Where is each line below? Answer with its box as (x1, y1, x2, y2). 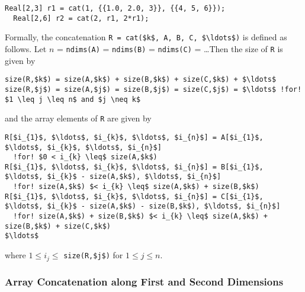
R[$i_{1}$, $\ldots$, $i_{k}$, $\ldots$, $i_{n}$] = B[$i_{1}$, (5, 162, 264, 171)
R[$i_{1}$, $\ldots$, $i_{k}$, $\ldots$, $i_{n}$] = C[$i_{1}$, (5, 192, 264, 201)
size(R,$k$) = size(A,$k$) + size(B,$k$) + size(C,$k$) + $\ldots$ (5, 75, 277, 84)
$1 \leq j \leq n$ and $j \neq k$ (5, 95, 141, 104)
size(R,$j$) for (63, 249, 123, 261)
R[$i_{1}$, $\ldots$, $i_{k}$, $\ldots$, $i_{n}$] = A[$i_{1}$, (5, 133, 264, 142)
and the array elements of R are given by (5, 112, 152, 124)
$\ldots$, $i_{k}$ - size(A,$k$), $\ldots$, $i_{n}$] (5, 172, 221, 181)
